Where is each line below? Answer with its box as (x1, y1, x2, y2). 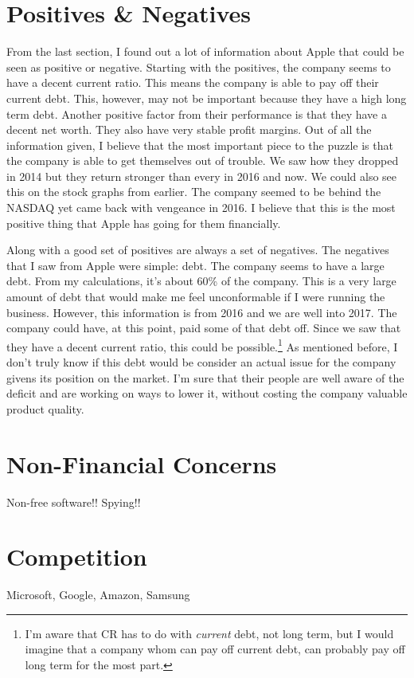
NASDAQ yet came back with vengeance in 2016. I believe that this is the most (6, 199, 396, 216)
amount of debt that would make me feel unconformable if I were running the (6, 288, 385, 305)
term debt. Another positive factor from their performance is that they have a (6, 105, 387, 122)
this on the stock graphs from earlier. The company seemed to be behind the (6, 183, 381, 200)
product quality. (6, 400, 84, 417)
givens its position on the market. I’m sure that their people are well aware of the (6, 369, 404, 386)
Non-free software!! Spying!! (6, 493, 141, 510)
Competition (6, 540, 147, 573)
